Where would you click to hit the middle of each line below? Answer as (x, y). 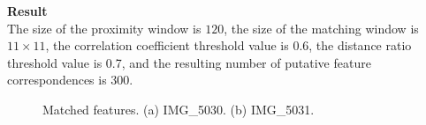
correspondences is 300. (70, 80)
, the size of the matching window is (321, 28)
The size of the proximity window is (104, 28)
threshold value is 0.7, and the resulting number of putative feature (189, 62)
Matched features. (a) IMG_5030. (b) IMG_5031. (179, 109)
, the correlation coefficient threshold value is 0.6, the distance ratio (228, 45)
